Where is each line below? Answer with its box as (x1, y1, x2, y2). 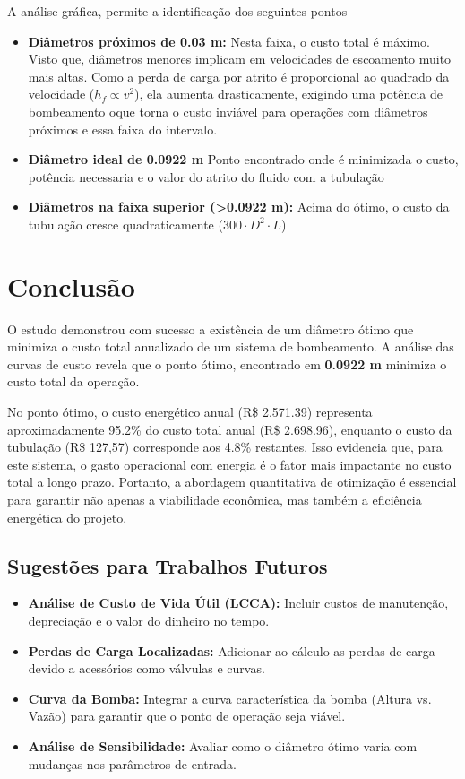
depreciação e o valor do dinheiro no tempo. (28, 610, 270, 629)
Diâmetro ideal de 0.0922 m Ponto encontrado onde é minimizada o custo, (28, 150, 459, 169)
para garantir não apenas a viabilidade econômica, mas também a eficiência (7, 490, 422, 508)
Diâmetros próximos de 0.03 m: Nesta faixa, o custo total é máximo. (28, 31, 430, 50)
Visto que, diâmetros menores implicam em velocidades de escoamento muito (28, 49, 452, 68)
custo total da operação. (7, 372, 140, 391)
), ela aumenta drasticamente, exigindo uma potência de (134, 84, 443, 103)
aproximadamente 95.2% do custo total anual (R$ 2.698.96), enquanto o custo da (7, 420, 452, 438)
